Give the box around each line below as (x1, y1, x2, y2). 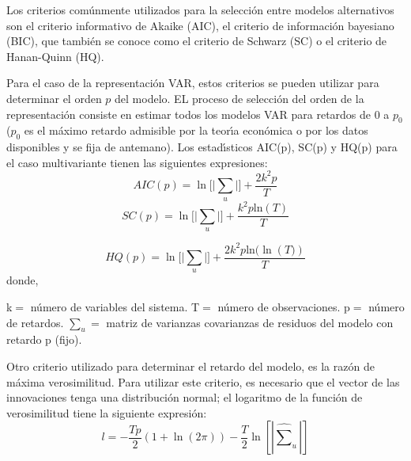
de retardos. (6, 314, 64, 330)
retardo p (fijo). (6, 331, 82, 348)
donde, (6, 272, 39, 288)
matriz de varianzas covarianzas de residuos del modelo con (106, 314, 394, 330)
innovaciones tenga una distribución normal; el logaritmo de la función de (6, 389, 363, 406)
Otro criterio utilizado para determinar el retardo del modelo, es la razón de (6, 358, 375, 374)
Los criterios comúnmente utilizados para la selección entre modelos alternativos (6, 2, 394, 17)
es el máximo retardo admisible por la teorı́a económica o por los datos (24, 122, 368, 139)
